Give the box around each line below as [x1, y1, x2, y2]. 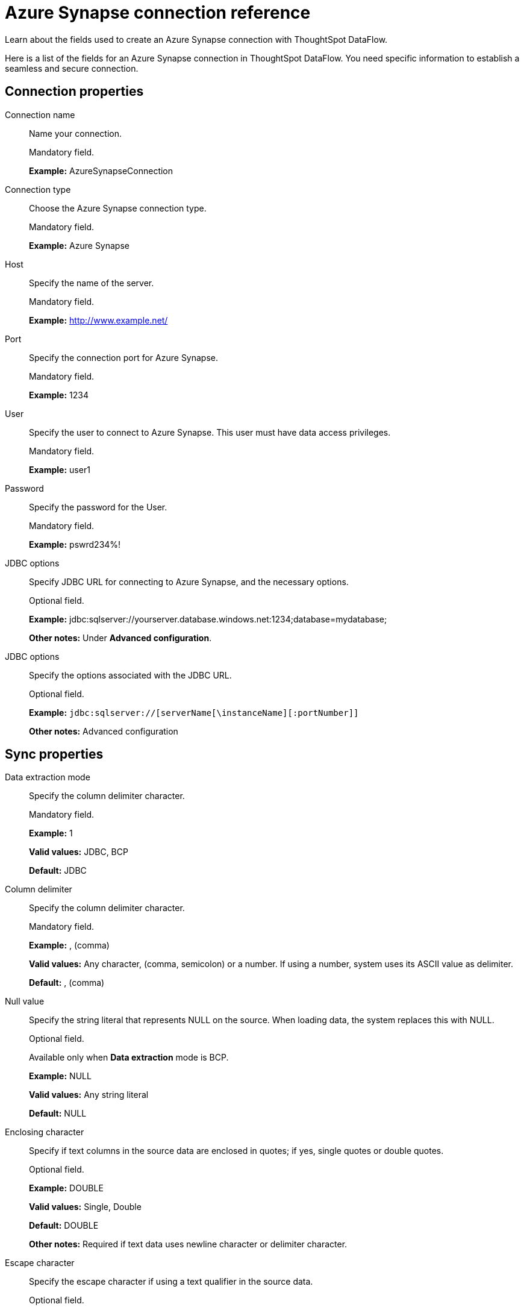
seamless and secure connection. [5, 63, 139, 74]
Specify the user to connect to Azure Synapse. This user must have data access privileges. [29, 427, 391, 437]
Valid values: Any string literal [29, 1089, 149, 1100]
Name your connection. [29, 128, 122, 139]
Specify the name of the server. [29, 277, 154, 288]
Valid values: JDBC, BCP [29, 847, 128, 857]
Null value [5, 996, 45, 1007]
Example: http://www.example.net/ [29, 315, 168, 325]
